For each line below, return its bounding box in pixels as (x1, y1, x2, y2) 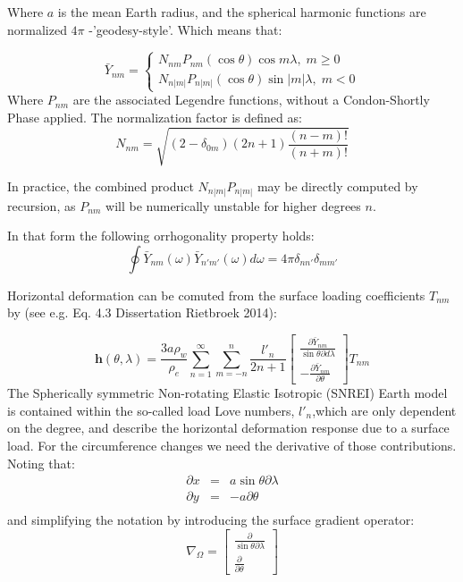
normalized (7, 20, 67, 38)
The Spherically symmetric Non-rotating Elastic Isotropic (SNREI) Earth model (7, 384, 448, 402)
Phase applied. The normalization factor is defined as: (7, 107, 302, 126)
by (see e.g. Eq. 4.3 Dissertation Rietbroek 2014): (7, 303, 277, 322)
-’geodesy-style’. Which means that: (88, 20, 282, 38)
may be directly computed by (257, 177, 418, 196)
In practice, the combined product (7, 177, 194, 196)
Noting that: (7, 453, 75, 472)
